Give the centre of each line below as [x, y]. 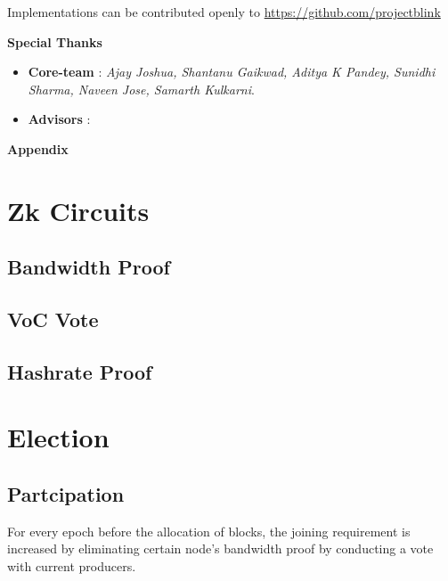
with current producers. [72, 566]
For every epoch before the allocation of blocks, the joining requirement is [209, 531]
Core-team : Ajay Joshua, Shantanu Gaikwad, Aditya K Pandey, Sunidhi [232, 72]
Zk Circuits [78, 210]
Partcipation [66, 494]
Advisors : [59, 119]
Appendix [38, 148]
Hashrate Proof [80, 371]
